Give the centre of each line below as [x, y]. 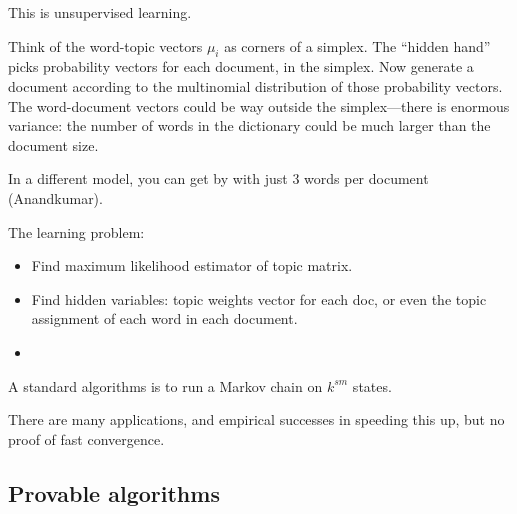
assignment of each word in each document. [164, 318]
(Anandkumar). [55, 197]
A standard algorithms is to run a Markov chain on [165, 385]
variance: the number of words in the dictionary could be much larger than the [249, 125]
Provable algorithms [114, 492]
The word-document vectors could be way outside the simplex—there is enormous [259, 105]
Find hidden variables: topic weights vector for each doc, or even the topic [259, 298]
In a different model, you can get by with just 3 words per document [218, 178]
